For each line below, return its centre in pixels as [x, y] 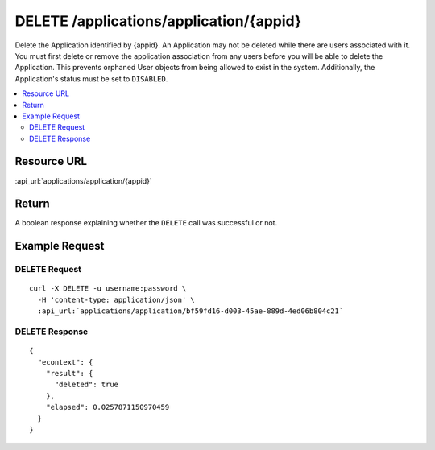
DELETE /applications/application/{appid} [158, 21]
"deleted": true [87, 385]
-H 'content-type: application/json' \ [116, 299]
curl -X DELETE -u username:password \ [108, 289]
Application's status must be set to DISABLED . [91, 78]
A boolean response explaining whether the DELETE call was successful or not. [146, 223]
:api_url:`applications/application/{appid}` [83, 180]
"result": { [69, 373]
